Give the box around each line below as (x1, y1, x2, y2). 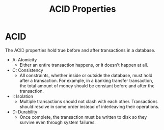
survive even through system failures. (19, 119, 96, 125)
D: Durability (12, 109, 38, 115)
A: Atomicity (12, 56, 37, 62)
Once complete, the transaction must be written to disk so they (19, 114, 147, 120)
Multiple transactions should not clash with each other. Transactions (19, 98, 158, 104)
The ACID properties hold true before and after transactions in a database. (5, 47, 156, 53)
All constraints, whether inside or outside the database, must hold (19, 72, 153, 78)
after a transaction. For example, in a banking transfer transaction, (19, 78, 154, 83)
